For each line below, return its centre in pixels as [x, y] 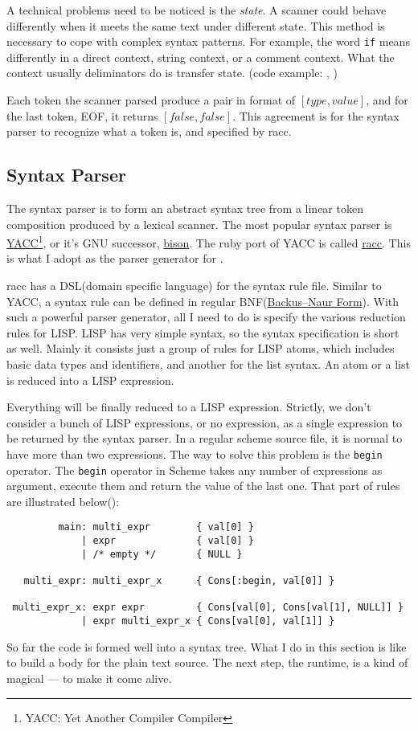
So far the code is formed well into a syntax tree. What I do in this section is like [207, 646]
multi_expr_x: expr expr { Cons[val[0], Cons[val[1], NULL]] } [208, 608]
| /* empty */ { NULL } [162, 554]
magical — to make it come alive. [89, 678]
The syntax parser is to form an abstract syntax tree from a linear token [185, 208]
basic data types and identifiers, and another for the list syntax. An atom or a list [208, 364]
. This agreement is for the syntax [316, 115]
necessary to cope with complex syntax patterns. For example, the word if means [208, 41]
